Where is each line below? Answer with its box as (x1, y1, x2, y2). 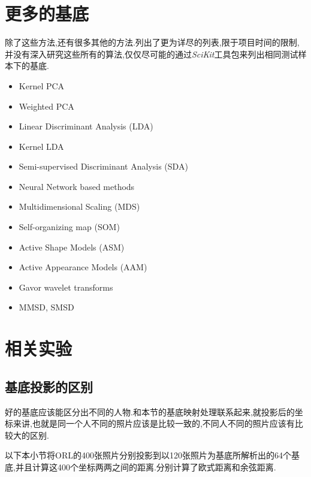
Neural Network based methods (19, 180, 135, 192)
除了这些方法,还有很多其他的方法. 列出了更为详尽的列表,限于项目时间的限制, (5, 36, 300, 49)
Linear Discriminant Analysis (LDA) (19, 120, 153, 132)
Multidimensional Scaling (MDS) (19, 200, 140, 213)
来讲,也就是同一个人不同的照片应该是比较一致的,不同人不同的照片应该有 (13, 417, 295, 430)
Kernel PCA (19, 79, 65, 92)
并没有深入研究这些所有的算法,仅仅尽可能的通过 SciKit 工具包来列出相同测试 (5, 47, 298, 60)
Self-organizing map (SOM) (19, 221, 120, 233)
